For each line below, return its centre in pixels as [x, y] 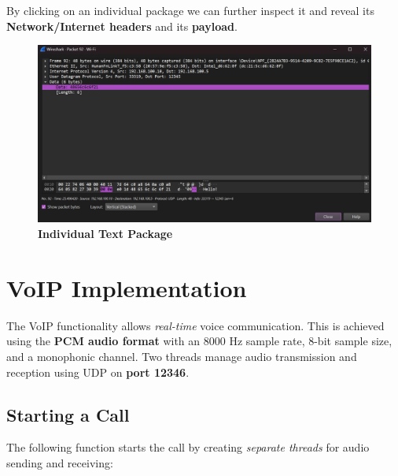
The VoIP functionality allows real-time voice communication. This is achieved [195, 325]
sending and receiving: [60, 462]
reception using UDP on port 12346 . [98, 372]
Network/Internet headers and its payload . [122, 26]
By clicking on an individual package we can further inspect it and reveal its [190, 10]
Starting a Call [68, 414]
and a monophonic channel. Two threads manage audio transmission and [182, 356]
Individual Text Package [105, 234]
